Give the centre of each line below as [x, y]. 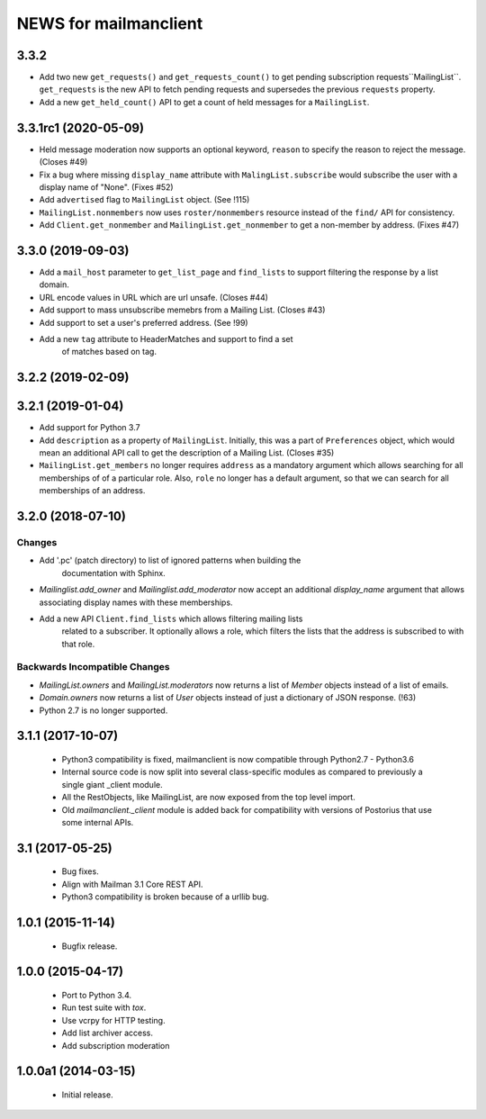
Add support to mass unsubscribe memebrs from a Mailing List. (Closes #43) [182, 310]
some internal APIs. [98, 822]
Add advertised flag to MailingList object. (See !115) [144, 200]
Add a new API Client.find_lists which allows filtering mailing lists [171, 618]
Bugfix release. [90, 946]
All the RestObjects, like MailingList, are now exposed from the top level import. [208, 798]
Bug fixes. [80, 871]
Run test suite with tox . [104, 1007]
